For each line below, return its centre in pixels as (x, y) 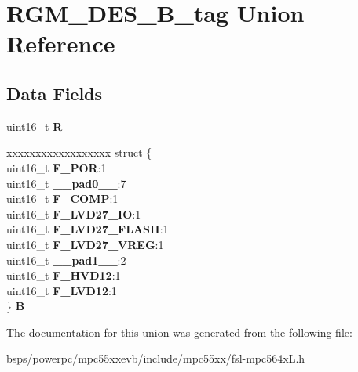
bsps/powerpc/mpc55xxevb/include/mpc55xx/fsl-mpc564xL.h (156, 358)
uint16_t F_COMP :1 (62, 199)
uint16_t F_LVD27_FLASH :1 (88, 229)
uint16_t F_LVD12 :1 (62, 290)
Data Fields (55, 93)
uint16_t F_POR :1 (57, 167)
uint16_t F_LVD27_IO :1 (74, 213)
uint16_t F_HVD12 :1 (64, 275)
